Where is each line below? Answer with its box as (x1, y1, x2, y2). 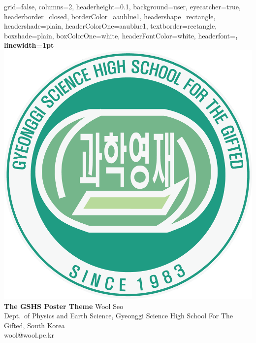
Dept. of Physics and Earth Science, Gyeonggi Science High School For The (4, 310, 233, 321)
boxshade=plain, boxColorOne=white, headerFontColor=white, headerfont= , (4, 30, 238, 40)
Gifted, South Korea (4, 320, 65, 330)
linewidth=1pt (4, 40, 54, 50)
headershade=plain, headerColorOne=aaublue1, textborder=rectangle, (4, 21, 217, 31)
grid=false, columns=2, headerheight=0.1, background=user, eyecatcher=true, (4, 1, 241, 11)
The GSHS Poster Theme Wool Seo (4, 301, 124, 311)
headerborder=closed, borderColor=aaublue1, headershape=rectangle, (4, 11, 216, 21)
